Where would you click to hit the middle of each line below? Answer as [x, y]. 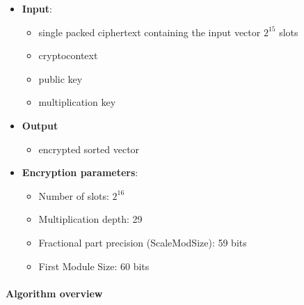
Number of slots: [74, 195]
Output [40, 125]
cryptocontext [68, 55]
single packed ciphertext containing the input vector [150, 32]
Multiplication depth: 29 [90, 219]
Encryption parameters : [80, 172]
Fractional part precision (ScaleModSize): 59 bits [143, 242]
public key [61, 78]
